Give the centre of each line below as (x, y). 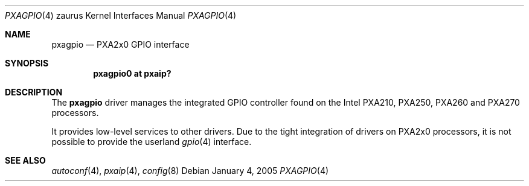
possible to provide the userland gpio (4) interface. (152, 142)
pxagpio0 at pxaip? (132, 73)
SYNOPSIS (27, 63)
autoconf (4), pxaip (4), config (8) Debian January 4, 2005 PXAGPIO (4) (190, 171)
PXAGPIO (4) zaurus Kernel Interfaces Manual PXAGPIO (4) (121, 15)
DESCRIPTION (34, 92)
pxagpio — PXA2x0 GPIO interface (120, 44)
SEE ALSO (25, 160)
